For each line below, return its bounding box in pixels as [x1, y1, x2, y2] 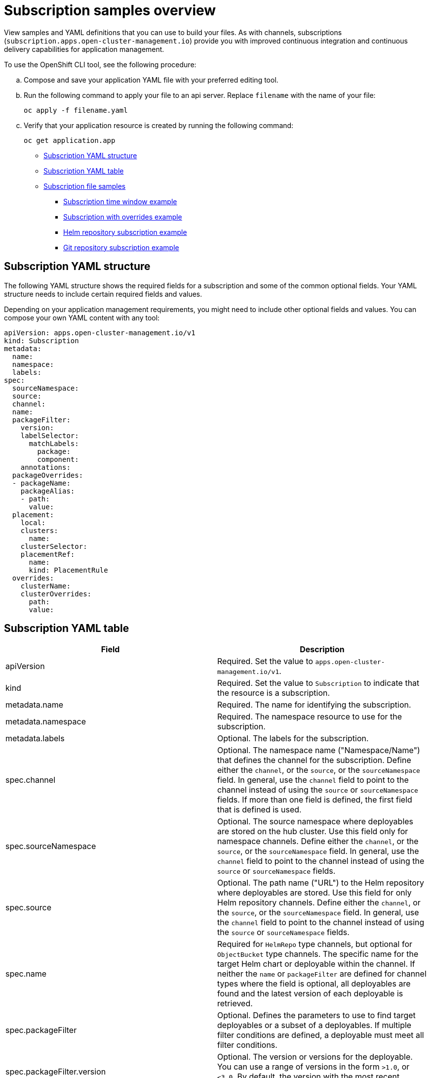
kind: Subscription [4, 336, 79, 345]
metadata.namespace [5, 717, 86, 727]
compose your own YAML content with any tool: [4, 313, 160, 322]
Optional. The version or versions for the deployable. [217, 1052, 413, 1062]
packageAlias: [20, 487, 75, 495]
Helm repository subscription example [63, 227, 187, 236]
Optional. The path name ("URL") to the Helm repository [217, 878, 425, 888]
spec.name [5, 969, 47, 979]
